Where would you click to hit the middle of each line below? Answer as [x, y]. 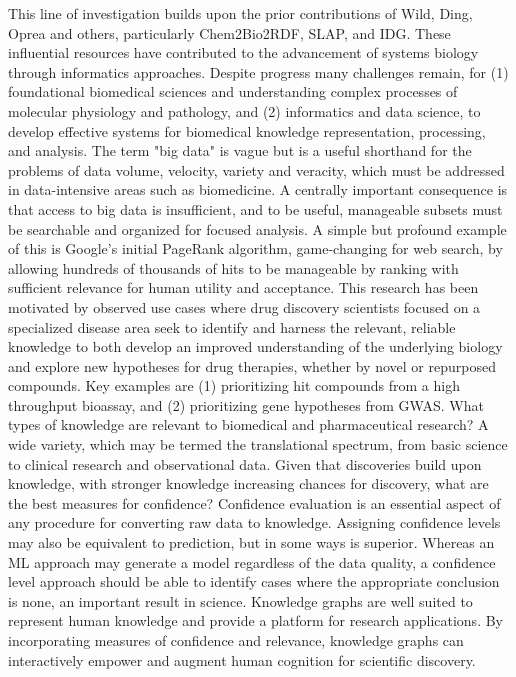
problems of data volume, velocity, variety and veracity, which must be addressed [256, 169]
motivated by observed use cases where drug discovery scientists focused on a [244, 306]
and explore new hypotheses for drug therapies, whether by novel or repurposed [252, 365]
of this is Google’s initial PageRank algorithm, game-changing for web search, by [255, 248]
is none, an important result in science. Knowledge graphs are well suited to [240, 600]
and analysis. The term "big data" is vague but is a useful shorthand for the [240, 150]
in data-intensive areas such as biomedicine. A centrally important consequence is [258, 189]
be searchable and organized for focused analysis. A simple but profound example [257, 228]
